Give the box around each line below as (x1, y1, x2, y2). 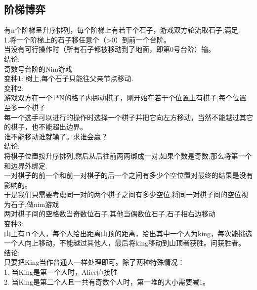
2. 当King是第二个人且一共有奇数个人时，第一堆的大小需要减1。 (4, 276, 210, 287)
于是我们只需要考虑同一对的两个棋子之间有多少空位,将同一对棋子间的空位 (4, 189, 241, 200)
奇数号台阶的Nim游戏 (4, 63, 73, 74)
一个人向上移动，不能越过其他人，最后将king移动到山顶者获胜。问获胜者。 (4, 238, 246, 248)
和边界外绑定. (4, 160, 47, 170)
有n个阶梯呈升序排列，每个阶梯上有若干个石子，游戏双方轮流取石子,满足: (4, 25, 240, 35)
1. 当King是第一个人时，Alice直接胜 (4, 267, 118, 277)
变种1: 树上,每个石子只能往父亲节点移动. (4, 73, 133, 83)
